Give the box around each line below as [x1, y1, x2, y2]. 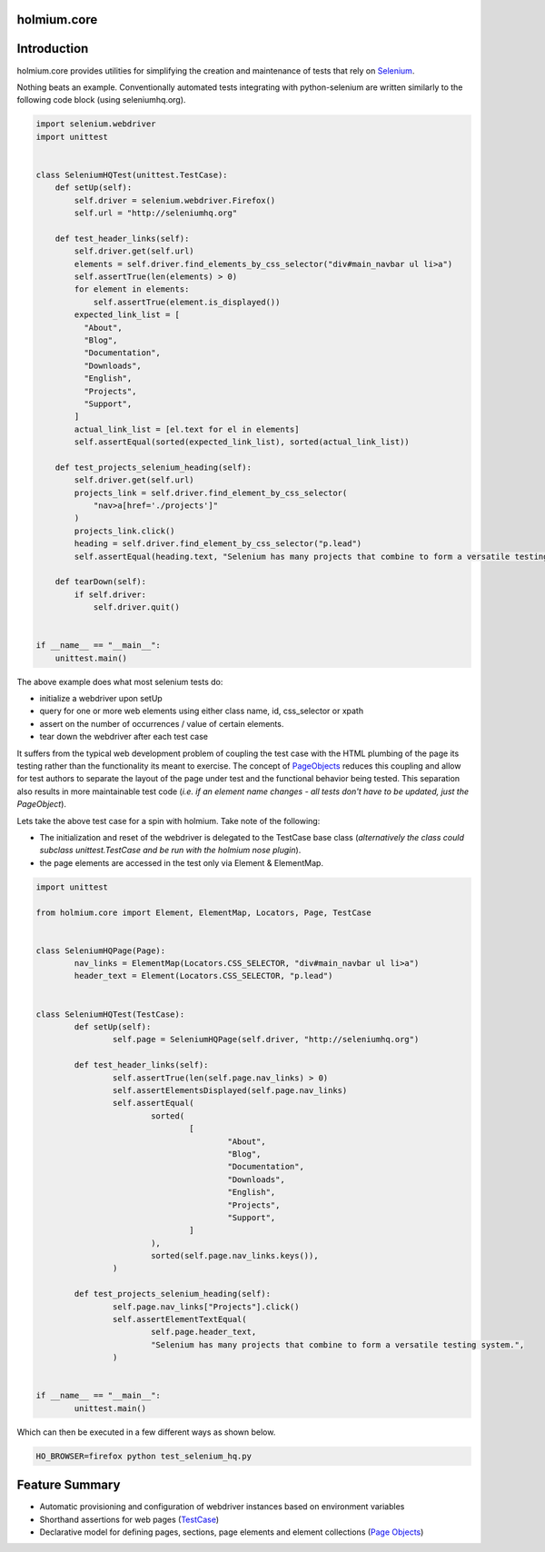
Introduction [16, 41, 89, 56]
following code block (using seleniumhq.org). [16, 95, 186, 105]
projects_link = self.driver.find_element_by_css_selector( [74, 487, 348, 498]
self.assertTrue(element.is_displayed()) [93, 296, 281, 307]
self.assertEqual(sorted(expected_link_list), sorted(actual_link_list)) [74, 437, 411, 447]
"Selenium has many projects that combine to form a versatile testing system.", [150, 1339, 525, 1349]
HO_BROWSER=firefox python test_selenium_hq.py [35, 1450, 252, 1461]
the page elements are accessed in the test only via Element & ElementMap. [39, 857, 324, 868]
